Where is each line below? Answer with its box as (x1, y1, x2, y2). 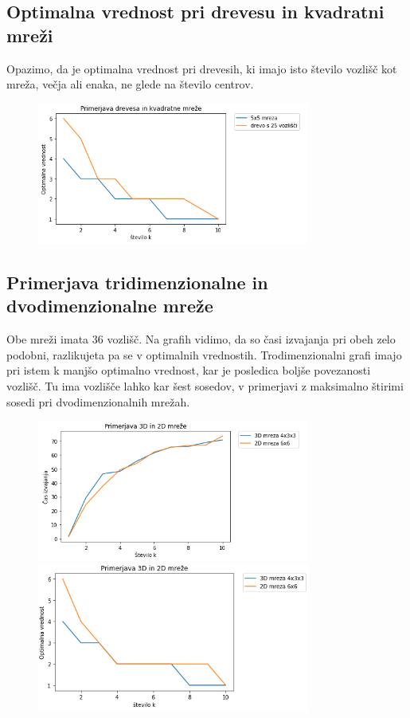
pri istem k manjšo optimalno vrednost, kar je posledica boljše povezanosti (6, 362, 371, 379)
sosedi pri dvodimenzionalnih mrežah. (6, 393, 190, 410)
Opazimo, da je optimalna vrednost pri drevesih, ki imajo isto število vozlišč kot (6, 60, 397, 77)
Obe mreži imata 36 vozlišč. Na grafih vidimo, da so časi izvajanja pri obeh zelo (6, 331, 396, 347)
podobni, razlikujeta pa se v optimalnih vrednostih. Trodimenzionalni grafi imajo (6, 346, 402, 363)
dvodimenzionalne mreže (6, 293, 213, 318)
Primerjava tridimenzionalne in (6, 270, 268, 295)
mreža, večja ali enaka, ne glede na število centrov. (6, 76, 254, 92)
